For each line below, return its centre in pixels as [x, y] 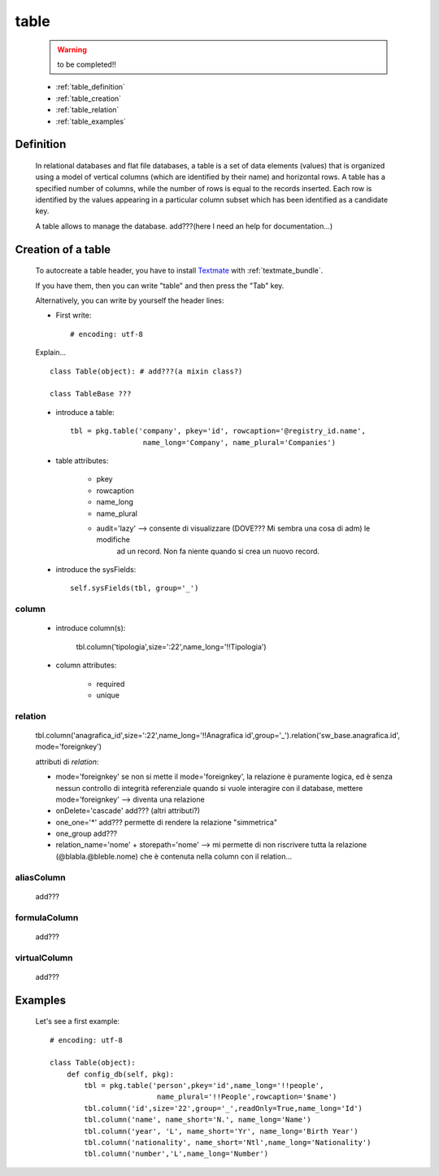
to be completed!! [87, 64]
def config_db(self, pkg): [120, 1074]
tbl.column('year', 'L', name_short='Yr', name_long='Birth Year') [221, 1131]
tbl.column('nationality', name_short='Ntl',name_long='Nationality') [228, 1143]
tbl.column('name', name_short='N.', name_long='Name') [198, 1120]
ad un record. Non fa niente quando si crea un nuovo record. [218, 551]
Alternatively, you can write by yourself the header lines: [130, 300]
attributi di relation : [67, 762]
